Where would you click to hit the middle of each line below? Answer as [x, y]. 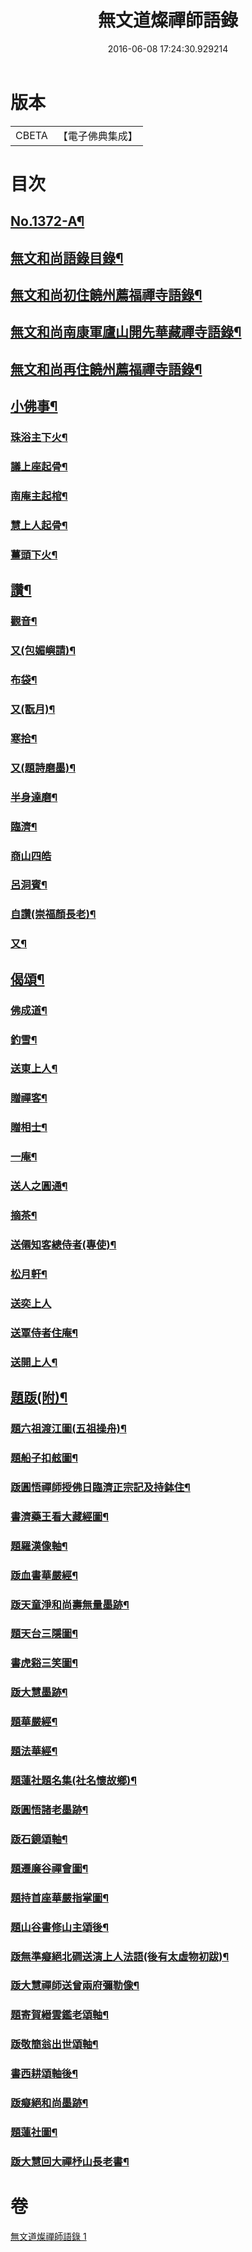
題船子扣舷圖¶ [44, 1458]
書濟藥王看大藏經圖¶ [60, 1516]
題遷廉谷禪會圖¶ [49, 1868]
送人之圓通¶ [39, 1186]
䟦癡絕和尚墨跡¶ [49, 2103]
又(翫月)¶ [33, 709]
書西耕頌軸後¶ [44, 2074]
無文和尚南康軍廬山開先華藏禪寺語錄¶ [126, 332]
